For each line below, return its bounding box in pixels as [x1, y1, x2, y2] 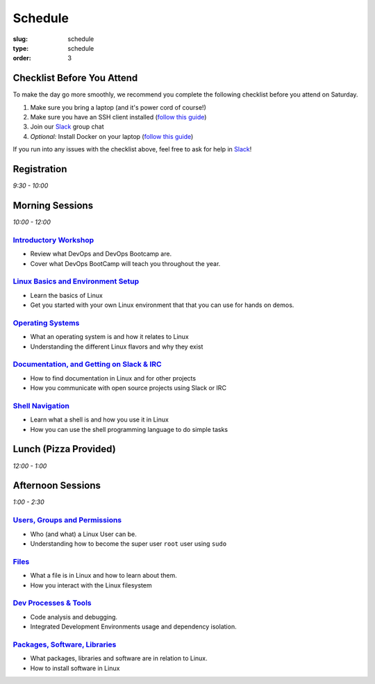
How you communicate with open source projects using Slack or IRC [30, 384, 227, 392]
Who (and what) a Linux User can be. [30, 530, 137, 538]
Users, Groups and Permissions [12, 515, 122, 525]
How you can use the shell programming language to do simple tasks [30, 425, 228, 433]
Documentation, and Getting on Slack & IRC [12, 360, 162, 369]
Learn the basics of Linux [30, 291, 103, 299]
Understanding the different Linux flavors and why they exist [30, 342, 203, 351]
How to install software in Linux [30, 664, 120, 672]
